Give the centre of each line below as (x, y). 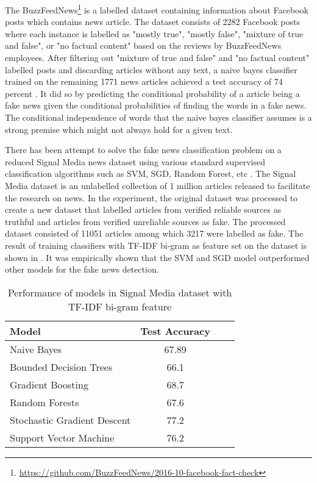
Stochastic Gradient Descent (70, 420)
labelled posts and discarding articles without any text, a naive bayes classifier (151, 69)
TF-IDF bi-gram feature (120, 306)
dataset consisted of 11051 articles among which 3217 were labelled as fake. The (154, 233)
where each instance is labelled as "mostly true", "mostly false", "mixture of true (154, 33)
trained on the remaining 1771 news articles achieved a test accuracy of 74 (144, 81)
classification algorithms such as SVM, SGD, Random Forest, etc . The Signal (151, 174)
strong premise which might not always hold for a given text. (119, 129)
